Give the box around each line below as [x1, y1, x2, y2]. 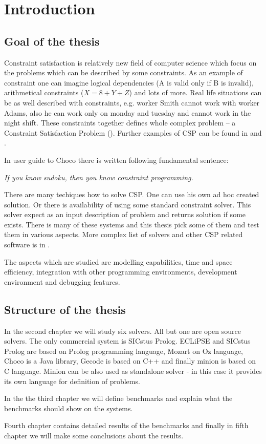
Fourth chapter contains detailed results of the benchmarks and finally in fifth [4, 420, 249, 431]
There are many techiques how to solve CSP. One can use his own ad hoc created [4, 189, 259, 200]
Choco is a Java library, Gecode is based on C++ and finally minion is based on [4, 355, 256, 366]
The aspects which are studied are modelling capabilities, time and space [4, 256, 233, 267]
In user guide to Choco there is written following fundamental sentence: [4, 154, 229, 165]
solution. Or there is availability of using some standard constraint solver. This [4, 199, 251, 209]
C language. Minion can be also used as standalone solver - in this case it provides [4, 366, 262, 376]
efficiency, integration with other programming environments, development [4, 266, 237, 277]
